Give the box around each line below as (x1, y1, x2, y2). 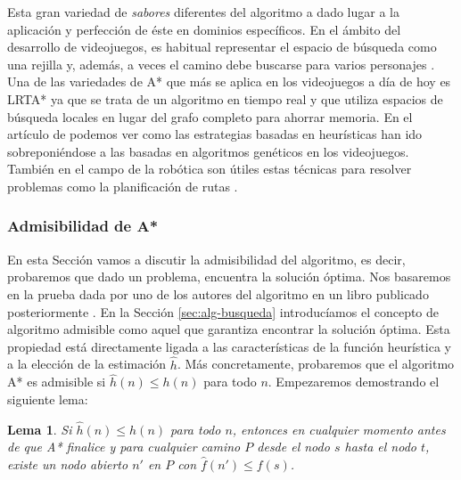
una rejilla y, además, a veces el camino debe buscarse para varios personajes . (7, 54, 435, 73)
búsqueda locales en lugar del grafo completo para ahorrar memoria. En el (7, 107, 413, 126)
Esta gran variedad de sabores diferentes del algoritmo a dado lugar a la (7, 3, 399, 20)
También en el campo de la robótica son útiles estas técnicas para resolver (7, 159, 412, 178)
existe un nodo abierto (7, 454, 128, 473)
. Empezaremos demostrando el (268, 372, 440, 391)
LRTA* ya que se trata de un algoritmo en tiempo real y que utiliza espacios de (7, 89, 443, 108)
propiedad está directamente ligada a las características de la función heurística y (7, 337, 451, 355)
